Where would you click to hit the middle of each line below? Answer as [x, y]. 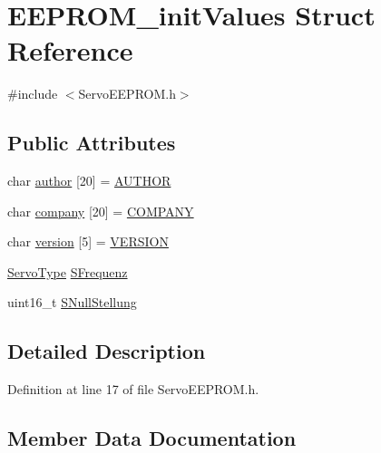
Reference [70, 50]
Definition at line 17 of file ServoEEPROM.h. [133, 389]
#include [33, 94]
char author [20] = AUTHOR [89, 181]
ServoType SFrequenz [68, 271]
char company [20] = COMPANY [101, 211]
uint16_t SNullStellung [72, 302]
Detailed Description [107, 351]
